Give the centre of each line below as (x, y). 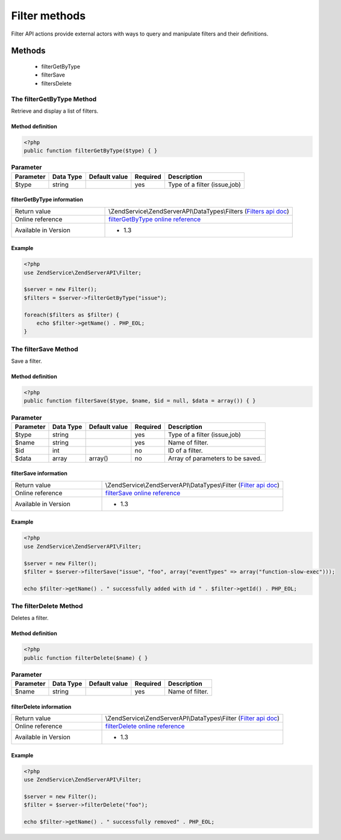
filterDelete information (41, 707)
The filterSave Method (45, 349)
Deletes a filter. (30, 618)
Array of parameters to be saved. (215, 458)
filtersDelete (56, 83)
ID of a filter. (185, 450)
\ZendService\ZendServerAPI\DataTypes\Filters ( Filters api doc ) (199, 211)
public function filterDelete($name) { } (86, 658)
